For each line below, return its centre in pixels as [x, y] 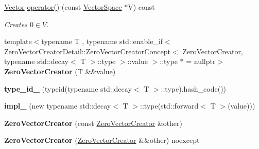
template [18, 41]
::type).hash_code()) [194, 88]
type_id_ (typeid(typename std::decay [68, 88]
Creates [16, 24]
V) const [141, 7]
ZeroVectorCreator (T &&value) [60, 71]
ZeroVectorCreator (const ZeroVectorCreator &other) [93, 123]
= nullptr [201, 61]
